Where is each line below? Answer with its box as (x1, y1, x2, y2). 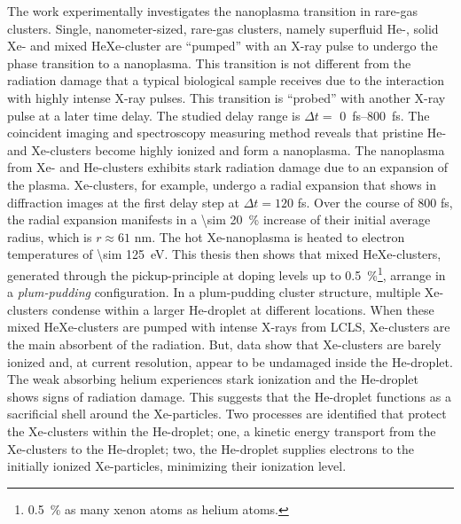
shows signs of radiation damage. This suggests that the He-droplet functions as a (7, 387, 451, 405)
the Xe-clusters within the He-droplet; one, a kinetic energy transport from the (7, 421, 436, 440)
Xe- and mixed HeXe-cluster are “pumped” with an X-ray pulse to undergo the (7, 36, 438, 55)
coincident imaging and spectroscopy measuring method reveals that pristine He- (7, 123, 447, 142)
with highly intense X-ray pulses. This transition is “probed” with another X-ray (7, 88, 446, 106)
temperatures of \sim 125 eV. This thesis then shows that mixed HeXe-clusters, (7, 245, 441, 263)
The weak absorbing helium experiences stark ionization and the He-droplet (7, 370, 418, 388)
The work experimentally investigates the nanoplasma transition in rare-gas (7, 2, 418, 20)
